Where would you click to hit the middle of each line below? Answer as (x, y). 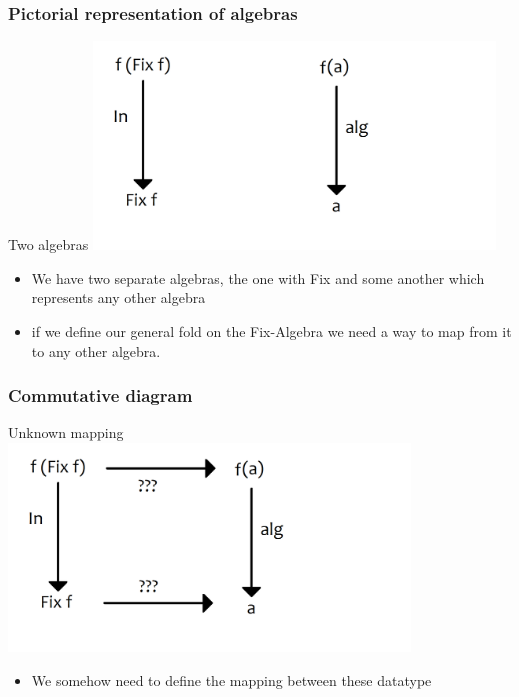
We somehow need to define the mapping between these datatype (231, 679)
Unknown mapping (66, 432)
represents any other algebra (118, 297)
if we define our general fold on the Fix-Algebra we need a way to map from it (271, 331)
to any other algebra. (96, 350)
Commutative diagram (100, 395)
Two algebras (48, 244)
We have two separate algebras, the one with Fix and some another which (258, 277)
